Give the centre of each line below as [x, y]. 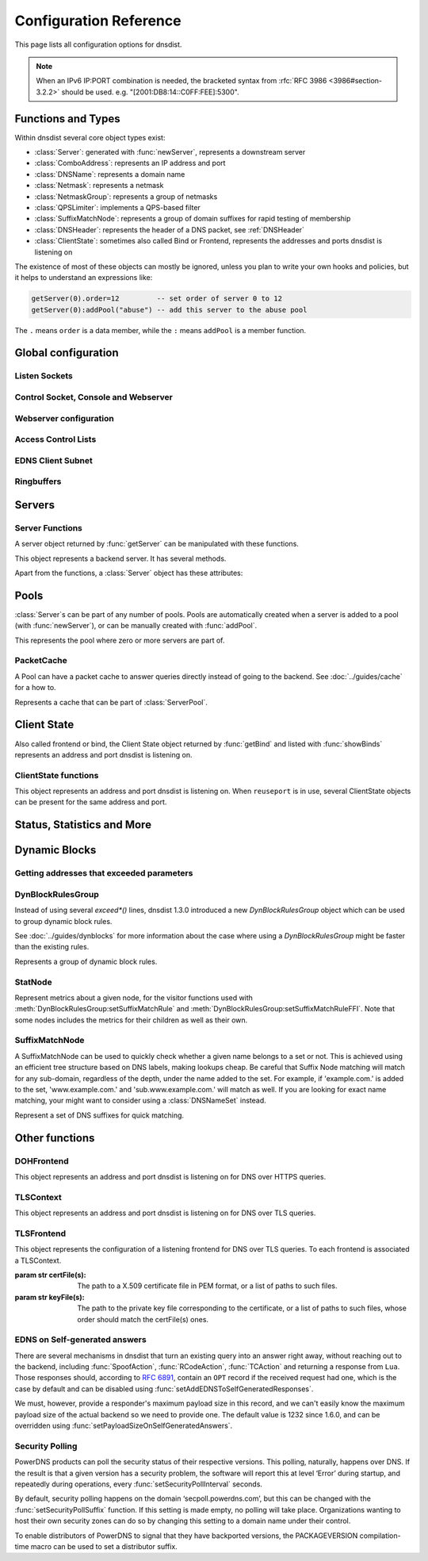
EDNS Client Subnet [53, 460]
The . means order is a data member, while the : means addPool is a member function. [160, 330]
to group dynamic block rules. [63, 921]
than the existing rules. [52, 947]
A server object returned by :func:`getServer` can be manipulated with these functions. [157, 544]
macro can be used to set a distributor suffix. [104, 1546]
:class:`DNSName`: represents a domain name [110, 174]
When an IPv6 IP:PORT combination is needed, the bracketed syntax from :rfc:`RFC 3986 [182, 81]
